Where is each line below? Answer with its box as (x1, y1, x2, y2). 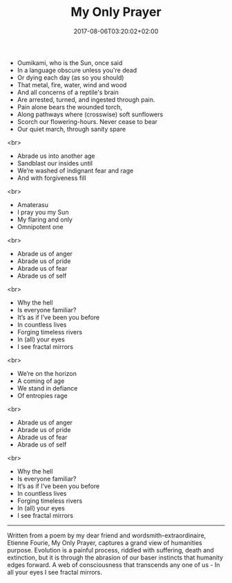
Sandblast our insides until (17, 159, 93, 167)
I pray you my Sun (17, 208, 69, 216)
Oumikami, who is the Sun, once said (17, 58, 123, 66)
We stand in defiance (17, 384, 78, 392)
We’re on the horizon (17, 369, 77, 377)
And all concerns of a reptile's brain (17, 88, 119, 96)
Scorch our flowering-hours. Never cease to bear (17, 117, 157, 125)
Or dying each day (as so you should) (17, 73, 124, 82)
